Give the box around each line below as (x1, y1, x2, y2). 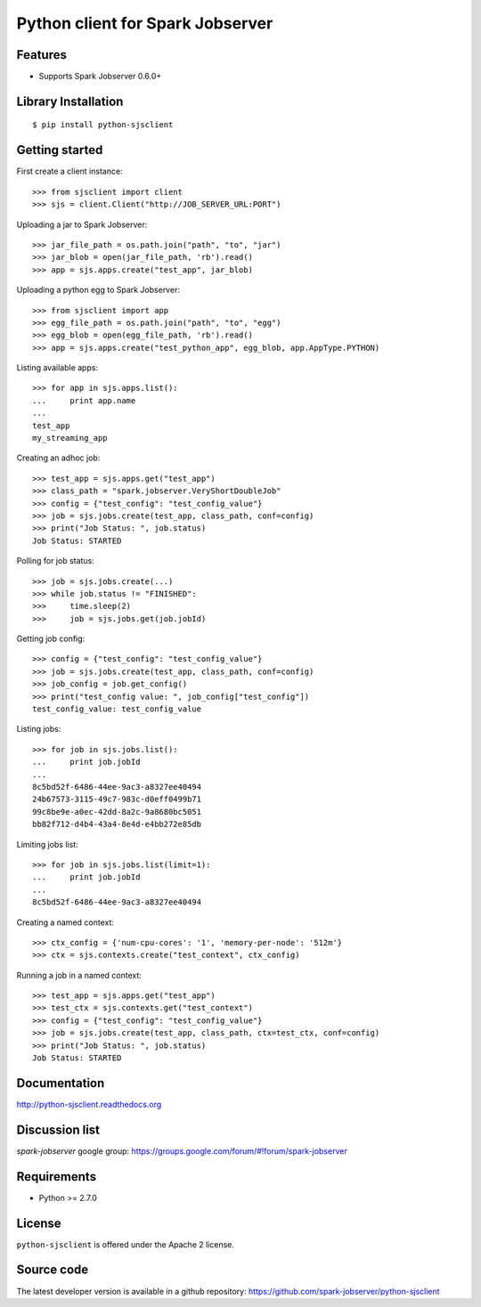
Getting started (16, 142, 103, 158)
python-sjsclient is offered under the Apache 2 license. (16, 1238, 235, 1250)
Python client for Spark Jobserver (16, 13, 273, 33)
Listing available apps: (16, 362, 98, 373)
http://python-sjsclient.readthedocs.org (16, 1099, 162, 1109)
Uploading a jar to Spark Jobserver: (16, 219, 148, 230)
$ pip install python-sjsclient (32, 120, 174, 130)
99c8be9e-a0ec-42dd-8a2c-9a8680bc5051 (32, 807, 202, 816)
